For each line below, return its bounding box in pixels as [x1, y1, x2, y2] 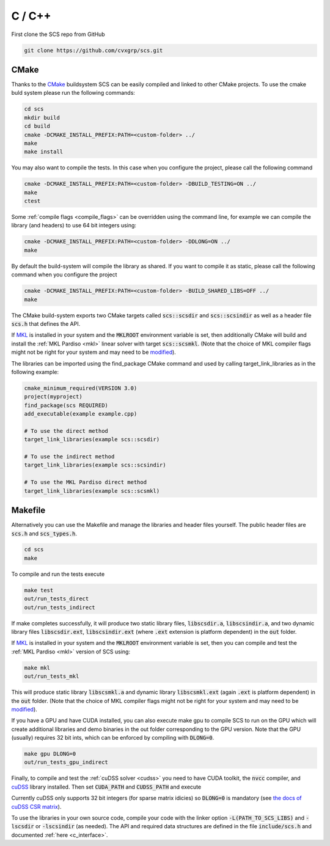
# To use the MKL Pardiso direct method [24, 479, 147, 486]
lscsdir [11, 823, 35, 830]
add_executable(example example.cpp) [24, 410, 137, 417]
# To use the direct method [24, 427, 108, 434]
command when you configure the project [11, 271, 117, 278]
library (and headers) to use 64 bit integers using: [11, 222, 137, 229]
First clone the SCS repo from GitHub [11, 31, 105, 38]
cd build [24, 123, 51, 130]
